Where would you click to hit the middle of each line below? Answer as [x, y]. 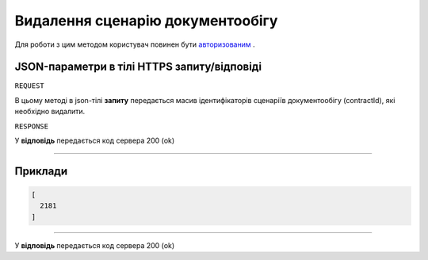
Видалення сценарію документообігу [146, 21]
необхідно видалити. [50, 112]
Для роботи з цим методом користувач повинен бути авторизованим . [135, 44]
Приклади [41, 171]
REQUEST [30, 86]
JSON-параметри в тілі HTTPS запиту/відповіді [138, 67]
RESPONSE [32, 126]
